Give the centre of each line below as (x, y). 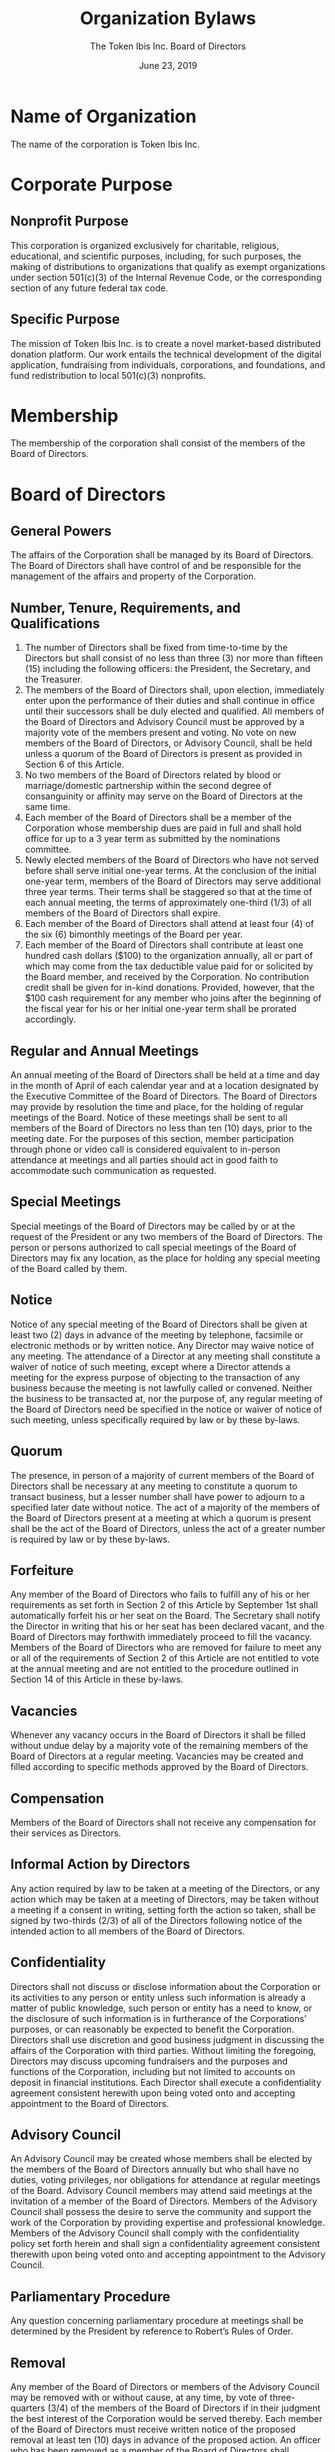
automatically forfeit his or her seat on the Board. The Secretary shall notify (165, 1616)
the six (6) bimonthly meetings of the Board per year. (133, 934)
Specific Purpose (65, 319)
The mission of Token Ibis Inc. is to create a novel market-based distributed (166, 343)
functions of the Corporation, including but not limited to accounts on (153, 2071)
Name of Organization (103, 116)
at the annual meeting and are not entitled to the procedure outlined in (154, 1669)
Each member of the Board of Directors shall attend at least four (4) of (169, 924)
